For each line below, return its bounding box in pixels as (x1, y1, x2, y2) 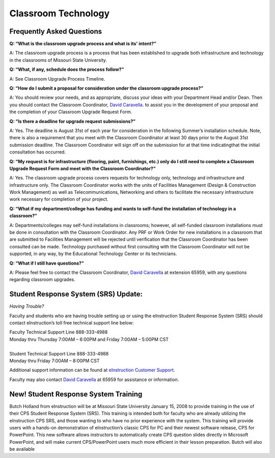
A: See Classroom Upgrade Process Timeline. (9, 75, 105, 82)
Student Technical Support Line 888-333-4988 (9, 350, 109, 357)
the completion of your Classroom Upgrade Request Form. (9, 109, 132, 115)
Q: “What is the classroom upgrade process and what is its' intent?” (9, 41, 156, 47)
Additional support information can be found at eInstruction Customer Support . (9, 367, 175, 373)
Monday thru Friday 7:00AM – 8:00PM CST (9, 358, 100, 364)
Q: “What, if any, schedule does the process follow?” (9, 66, 124, 72)
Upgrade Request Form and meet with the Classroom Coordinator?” (9, 165, 156, 171)
